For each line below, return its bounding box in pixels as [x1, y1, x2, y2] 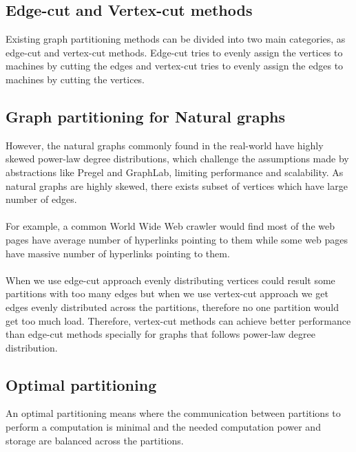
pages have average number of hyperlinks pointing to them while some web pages [6, 232, 348, 246]
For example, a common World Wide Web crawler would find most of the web [6, 219, 335, 233]
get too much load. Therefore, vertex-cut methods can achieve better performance [6, 313, 351, 327]
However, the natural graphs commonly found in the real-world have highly [6, 138, 324, 152]
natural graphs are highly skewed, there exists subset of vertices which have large [6, 178, 348, 193]
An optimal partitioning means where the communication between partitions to [6, 406, 341, 420]
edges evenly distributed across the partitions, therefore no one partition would [6, 299, 339, 314]
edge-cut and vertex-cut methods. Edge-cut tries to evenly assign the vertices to [6, 45, 343, 59]
